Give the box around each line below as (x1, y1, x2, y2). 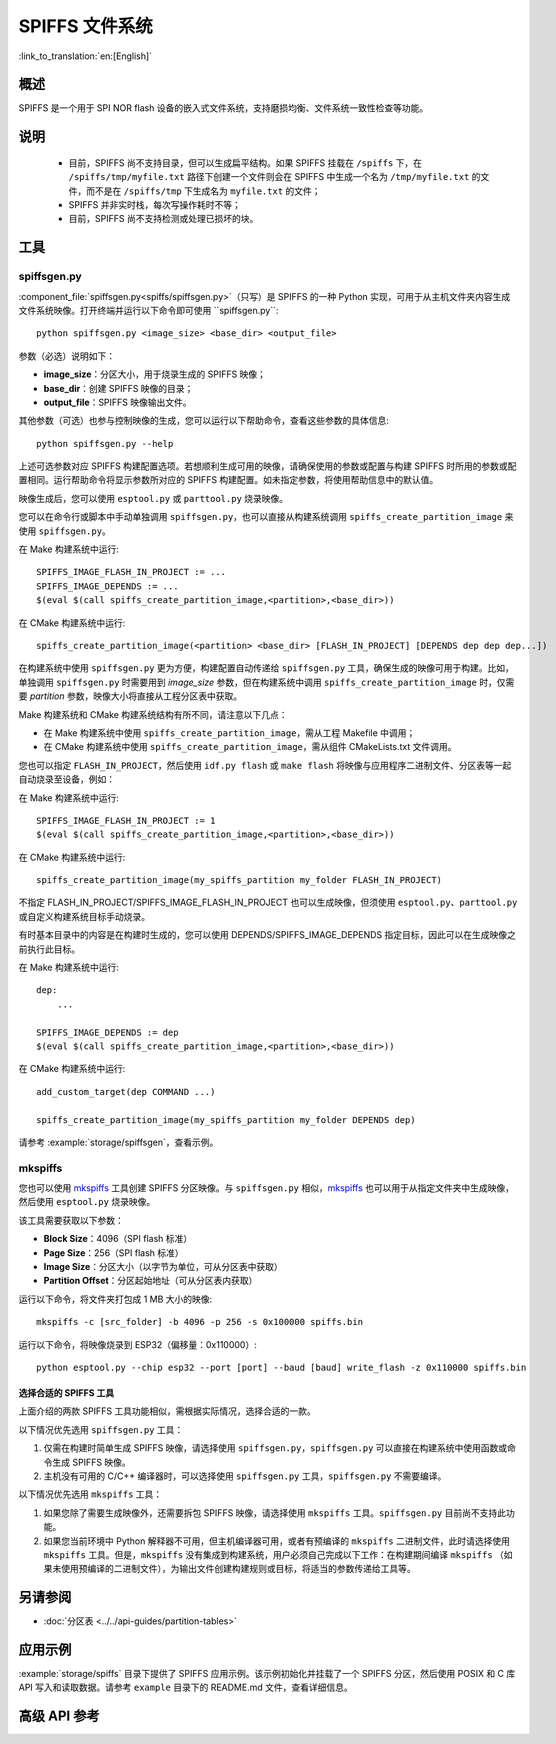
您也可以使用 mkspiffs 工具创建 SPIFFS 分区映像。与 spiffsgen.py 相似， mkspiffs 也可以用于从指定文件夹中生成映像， (18, 1182, 515, 1194)
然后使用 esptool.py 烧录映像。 (18, 1196, 156, 1208)
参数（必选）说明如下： (18, 350, 115, 362)
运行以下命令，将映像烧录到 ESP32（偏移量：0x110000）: (18, 1338, 257, 1350)
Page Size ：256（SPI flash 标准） (43, 1246, 184, 1259)
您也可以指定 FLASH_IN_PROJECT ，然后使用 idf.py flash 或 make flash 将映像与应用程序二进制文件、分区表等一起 (18, 759, 512, 771)
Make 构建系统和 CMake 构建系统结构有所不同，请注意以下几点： (18, 708, 289, 720)
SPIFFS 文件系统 (18, 15, 154, 37)
